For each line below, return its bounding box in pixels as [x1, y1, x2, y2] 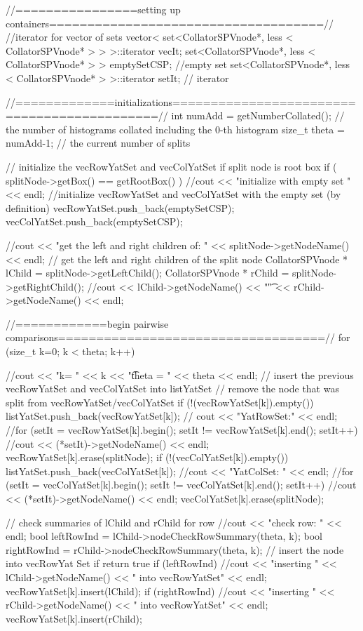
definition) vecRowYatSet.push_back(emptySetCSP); [6, 200, 235, 215]
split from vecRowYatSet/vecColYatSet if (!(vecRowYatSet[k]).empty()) [6, 394, 314, 409]
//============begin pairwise [6, 316, 169, 331]
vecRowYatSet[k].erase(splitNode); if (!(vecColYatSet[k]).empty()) [6, 450, 289, 465]
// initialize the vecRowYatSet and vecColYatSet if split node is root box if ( [6, 159, 337, 173]
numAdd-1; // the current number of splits [6, 135, 191, 150]
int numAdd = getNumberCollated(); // [171, 108, 345, 123]
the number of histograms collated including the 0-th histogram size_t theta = [6, 121, 345, 136]
